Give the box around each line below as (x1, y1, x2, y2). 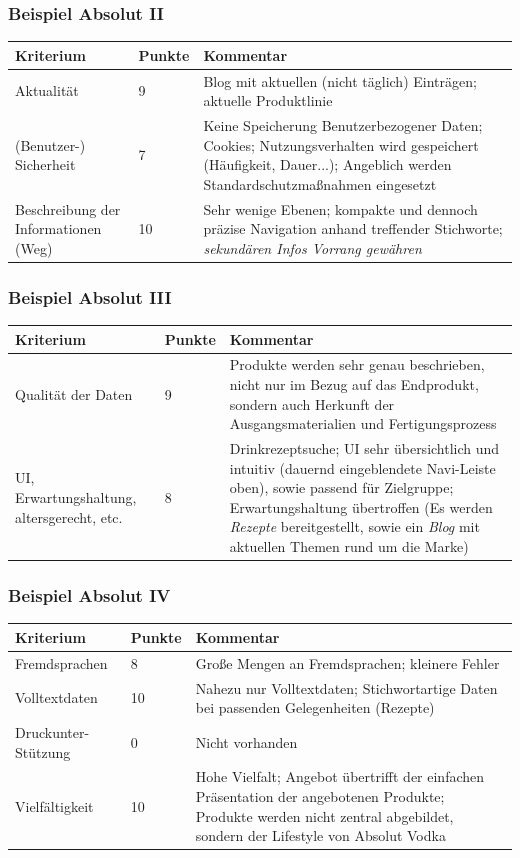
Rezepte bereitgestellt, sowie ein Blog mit (229, 516, 480, 537)
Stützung (15, 741, 71, 762)
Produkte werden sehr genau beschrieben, (229, 354, 485, 375)
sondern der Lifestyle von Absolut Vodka (195, 825, 446, 846)
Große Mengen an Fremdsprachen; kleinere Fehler (195, 652, 500, 673)
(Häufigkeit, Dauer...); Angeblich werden (203, 154, 452, 175)
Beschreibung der (15, 198, 121, 219)
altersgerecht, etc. (15, 506, 123, 527)
